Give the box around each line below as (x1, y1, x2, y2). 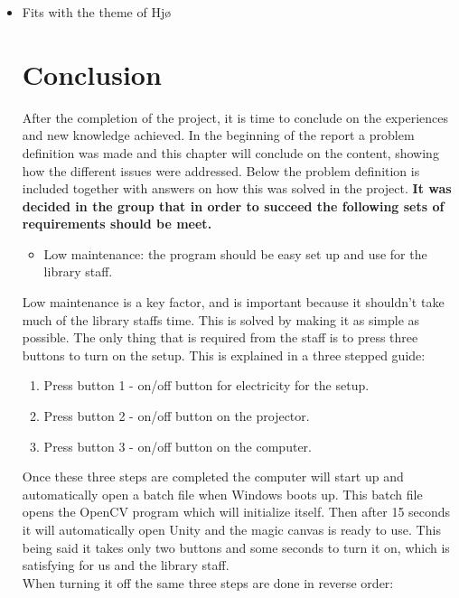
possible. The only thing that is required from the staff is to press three (22, 328, 418, 347)
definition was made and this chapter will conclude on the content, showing (22, 143, 439, 162)
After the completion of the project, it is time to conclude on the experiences (22, 107, 448, 126)
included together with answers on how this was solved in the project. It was (22, 179, 452, 198)
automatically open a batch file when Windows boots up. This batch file (22, 484, 423, 503)
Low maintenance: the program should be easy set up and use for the (43, 244, 427, 263)
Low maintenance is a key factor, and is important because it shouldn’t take (22, 293, 445, 312)
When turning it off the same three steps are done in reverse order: (22, 573, 394, 592)
